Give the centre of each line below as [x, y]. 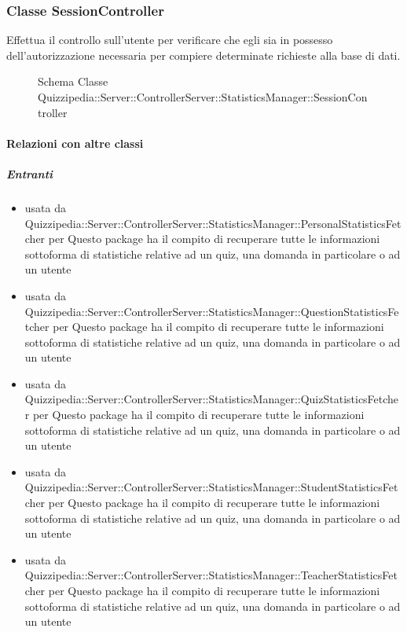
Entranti [30, 173]
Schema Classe [73, 81]
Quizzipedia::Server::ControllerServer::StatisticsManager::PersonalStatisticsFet [213, 223]
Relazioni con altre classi [75, 143]
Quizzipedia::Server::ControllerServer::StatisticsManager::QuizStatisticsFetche [212, 399]
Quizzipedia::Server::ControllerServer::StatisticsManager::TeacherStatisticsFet [211, 575]
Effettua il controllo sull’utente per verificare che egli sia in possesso [170, 40]
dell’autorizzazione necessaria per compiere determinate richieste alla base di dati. [203, 55]
